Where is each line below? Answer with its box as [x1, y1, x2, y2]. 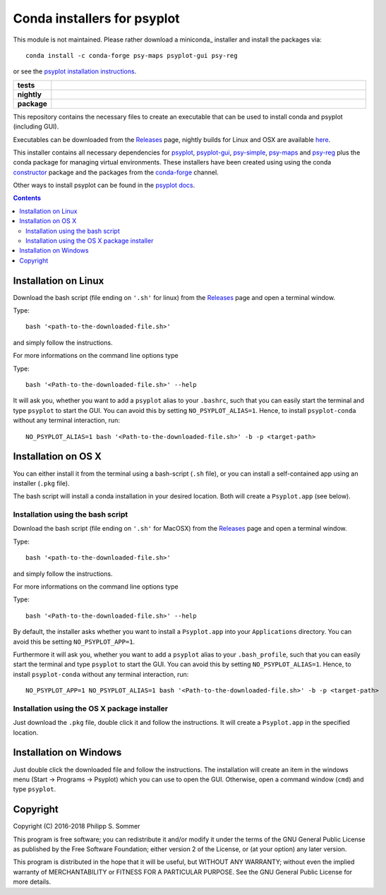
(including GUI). [13, 122, 59, 131]
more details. [13, 877, 52, 886]
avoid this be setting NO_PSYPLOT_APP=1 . [13, 637, 135, 646]
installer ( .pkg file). [13, 479, 70, 487]
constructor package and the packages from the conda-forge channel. [13, 168, 219, 176]
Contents [13, 194, 42, 203]
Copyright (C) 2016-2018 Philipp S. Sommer [13, 822, 140, 831]
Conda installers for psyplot [13, 11, 180, 26]
